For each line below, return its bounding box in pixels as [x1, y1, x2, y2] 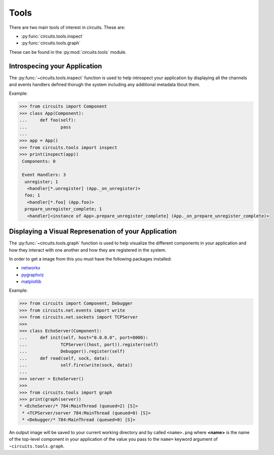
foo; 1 [24, 193, 41, 198]
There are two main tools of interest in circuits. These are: [9, 24, 126, 30]
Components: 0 [22, 158, 56, 164]
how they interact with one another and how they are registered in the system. [9, 247, 167, 253]
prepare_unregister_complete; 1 [24, 206, 102, 212]
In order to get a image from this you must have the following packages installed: [9, 256, 172, 261]
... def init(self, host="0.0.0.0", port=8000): [19, 335, 148, 341]
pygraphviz [21, 272, 44, 278]
